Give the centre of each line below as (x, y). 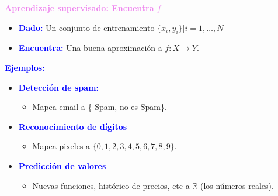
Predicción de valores (62, 165)
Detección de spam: (58, 87)
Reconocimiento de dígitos (73, 126)
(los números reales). (237, 185)
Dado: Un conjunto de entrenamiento (86, 27)
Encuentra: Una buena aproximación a (90, 48)
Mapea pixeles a (61, 146)
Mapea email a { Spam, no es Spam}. (100, 107)
